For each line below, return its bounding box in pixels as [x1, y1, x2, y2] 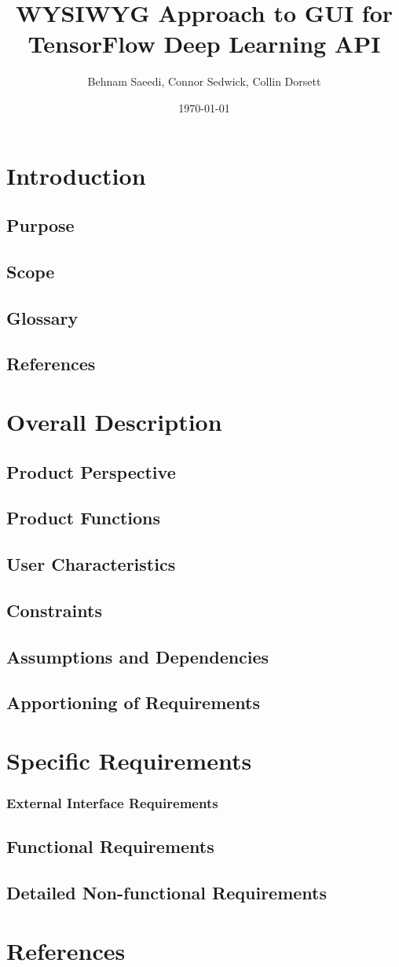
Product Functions [6, 506, 161, 530]
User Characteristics [6, 552, 176, 576]
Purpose [6, 213, 75, 237]
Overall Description [6, 406, 222, 437]
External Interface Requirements [6, 793, 218, 813]
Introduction [6, 159, 146, 191]
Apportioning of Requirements [6, 690, 261, 715]
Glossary [6, 305, 79, 329]
